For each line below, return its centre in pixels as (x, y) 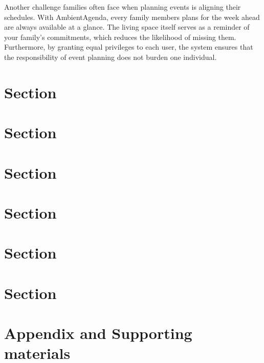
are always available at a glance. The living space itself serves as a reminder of (127, 27)
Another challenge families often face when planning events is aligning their (123, 7)
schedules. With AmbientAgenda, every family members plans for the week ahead (132, 17)
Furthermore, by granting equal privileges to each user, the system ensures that (129, 47)
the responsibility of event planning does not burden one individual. (111, 57)
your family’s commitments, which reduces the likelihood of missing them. (120, 37)
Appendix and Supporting (98, 333)
